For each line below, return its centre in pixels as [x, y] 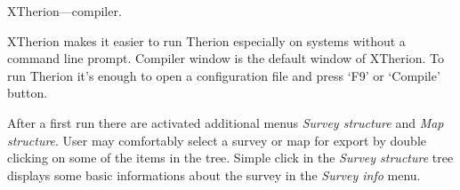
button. [28, 93]
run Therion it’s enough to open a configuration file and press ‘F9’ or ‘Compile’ [224, 75]
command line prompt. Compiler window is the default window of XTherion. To [226, 58]
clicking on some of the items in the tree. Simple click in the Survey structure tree [230, 158]
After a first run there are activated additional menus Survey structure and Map [226, 122]
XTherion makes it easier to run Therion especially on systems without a [206, 40]
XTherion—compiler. [65, 11]
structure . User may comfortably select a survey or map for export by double [217, 140]
